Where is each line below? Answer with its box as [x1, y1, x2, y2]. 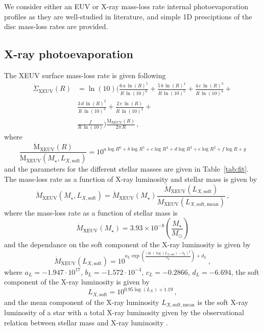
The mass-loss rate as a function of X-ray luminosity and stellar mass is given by [4, 173, 257, 184]
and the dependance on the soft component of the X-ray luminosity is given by [4, 239, 251, 250]
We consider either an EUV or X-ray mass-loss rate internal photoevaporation [4, 1, 249, 11]
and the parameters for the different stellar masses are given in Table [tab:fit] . [4, 163, 249, 174]
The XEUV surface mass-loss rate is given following [4, 69, 166, 80]
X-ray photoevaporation [4, 46, 133, 62]
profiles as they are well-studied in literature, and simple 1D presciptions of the [4, 11, 252, 21]
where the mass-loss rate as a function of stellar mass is [4, 207, 178, 218]
